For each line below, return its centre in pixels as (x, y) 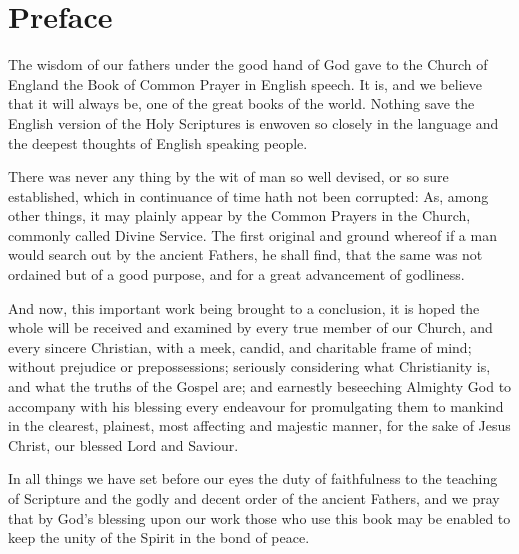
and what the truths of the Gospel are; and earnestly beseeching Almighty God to (260, 386)
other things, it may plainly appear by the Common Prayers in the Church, (239, 215)
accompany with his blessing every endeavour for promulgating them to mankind (256, 405)
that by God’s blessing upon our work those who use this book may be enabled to (259, 517)
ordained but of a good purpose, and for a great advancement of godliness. (236, 274)
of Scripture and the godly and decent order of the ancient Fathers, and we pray (254, 498)
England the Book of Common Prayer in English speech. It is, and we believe (245, 83)
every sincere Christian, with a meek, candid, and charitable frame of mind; (240, 346)
